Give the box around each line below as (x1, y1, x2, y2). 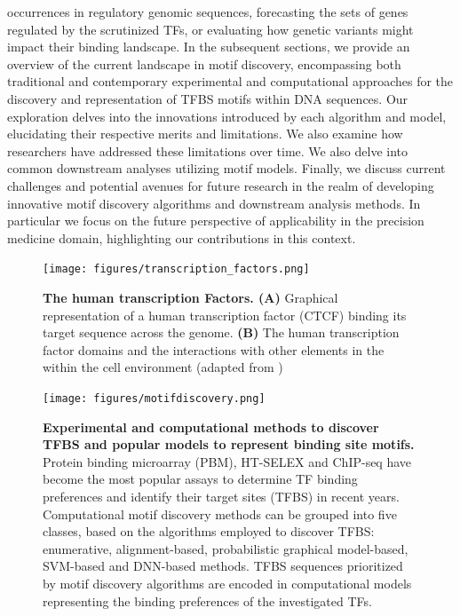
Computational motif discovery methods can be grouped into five (43, 504, 397, 523)
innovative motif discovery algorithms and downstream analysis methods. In (7, 193, 421, 212)
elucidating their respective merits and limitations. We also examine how (7, 124, 403, 143)
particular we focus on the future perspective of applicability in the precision (7, 211, 424, 230)
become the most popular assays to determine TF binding (43, 470, 358, 488)
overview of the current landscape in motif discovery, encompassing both (7, 54, 401, 73)
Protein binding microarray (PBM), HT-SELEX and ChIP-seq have (43, 452, 412, 470)
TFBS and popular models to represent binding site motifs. (43, 435, 415, 454)
